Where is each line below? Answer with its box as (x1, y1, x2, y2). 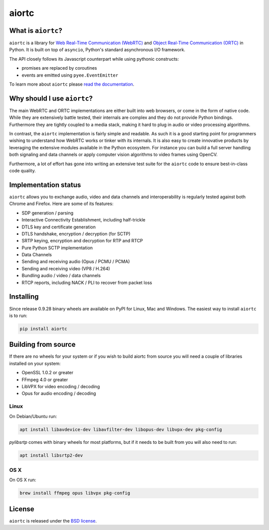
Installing (9, 293, 39, 301)
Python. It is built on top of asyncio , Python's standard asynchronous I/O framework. (9, 47, 185, 53)
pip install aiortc (19, 326, 67, 331)
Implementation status (9, 181, 81, 189)
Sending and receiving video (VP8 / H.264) (21, 265, 111, 271)
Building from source (9, 340, 76, 349)
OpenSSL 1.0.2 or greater (21, 370, 74, 376)
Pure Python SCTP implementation (21, 244, 93, 251)
